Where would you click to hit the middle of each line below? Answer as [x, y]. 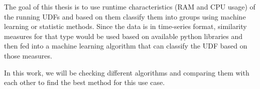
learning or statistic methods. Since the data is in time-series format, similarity [125, 26]
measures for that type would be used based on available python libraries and [123, 36]
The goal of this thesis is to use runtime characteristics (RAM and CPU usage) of [130, 6]
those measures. [28, 55]
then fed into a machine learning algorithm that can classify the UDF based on [126, 46]
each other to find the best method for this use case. [85, 82]
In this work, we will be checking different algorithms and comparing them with [127, 72]
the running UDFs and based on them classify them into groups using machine [125, 16]
